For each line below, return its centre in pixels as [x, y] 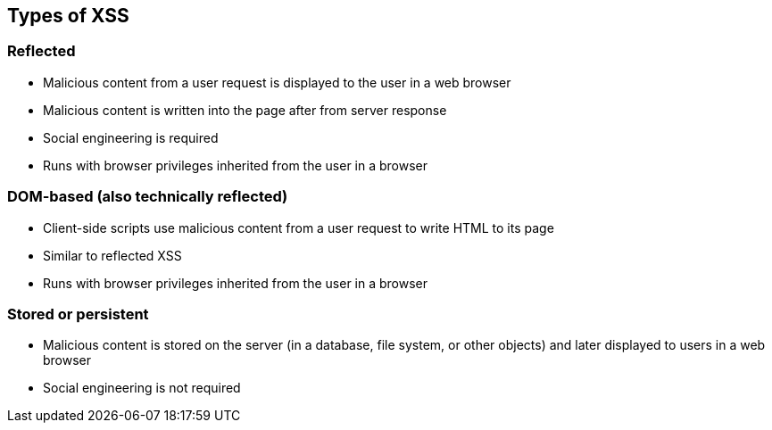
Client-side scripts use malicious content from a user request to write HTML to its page [299, 227]
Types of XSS [68, 16]
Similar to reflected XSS [112, 255]
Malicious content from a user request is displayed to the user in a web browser [277, 82]
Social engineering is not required [142, 388]
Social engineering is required [131, 137]
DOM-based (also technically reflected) [148, 197]
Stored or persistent [78, 314]
